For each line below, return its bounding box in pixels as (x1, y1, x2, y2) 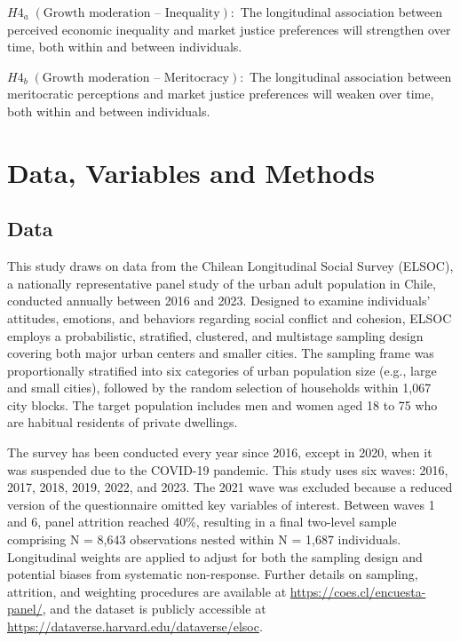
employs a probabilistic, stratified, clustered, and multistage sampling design (7, 326, 424, 345)
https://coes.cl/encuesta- (289, 582, 426, 600)
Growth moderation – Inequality (43, 7, 220, 20)
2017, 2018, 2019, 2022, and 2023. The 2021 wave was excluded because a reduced (7, 478, 453, 496)
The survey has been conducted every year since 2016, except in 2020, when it (7, 443, 432, 462)
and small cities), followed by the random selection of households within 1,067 (7, 378, 432, 397)
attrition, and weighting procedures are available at (7, 582, 287, 600)
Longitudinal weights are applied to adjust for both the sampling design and (7, 547, 423, 566)
